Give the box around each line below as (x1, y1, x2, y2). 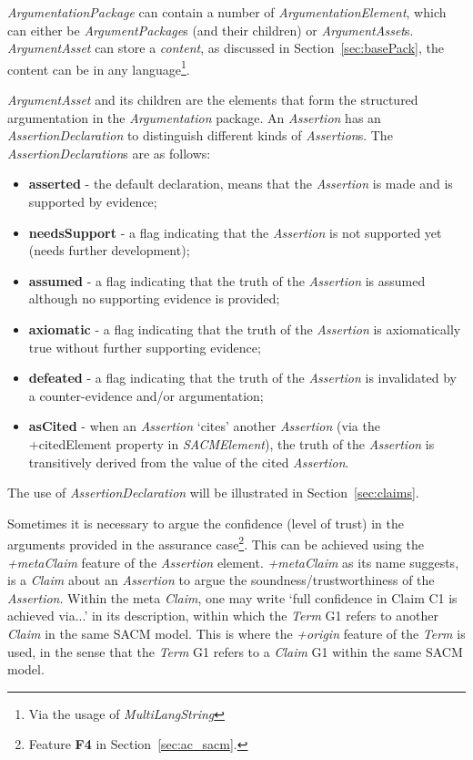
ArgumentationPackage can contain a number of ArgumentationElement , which (7, 3, 447, 21)
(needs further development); (28, 241, 190, 260)
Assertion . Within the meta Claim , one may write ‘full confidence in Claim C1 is (7, 588, 458, 607)
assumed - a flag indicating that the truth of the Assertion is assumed (28, 271, 426, 290)
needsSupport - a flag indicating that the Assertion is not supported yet (28, 222, 442, 241)
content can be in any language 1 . (7, 56, 190, 78)
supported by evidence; (28, 192, 157, 211)
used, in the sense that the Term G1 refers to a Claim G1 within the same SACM (7, 642, 463, 661)
